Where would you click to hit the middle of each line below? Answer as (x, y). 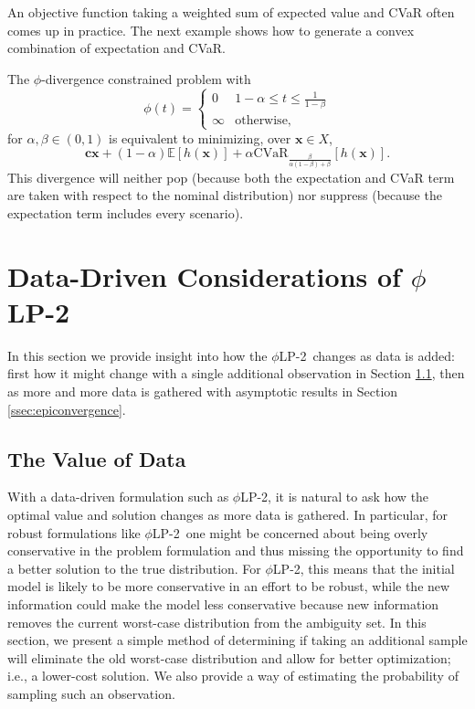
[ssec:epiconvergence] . (67, 409)
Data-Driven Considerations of (204, 275)
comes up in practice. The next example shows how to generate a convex (211, 30)
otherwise (261, 120)
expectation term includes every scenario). (126, 212)
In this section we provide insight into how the (137, 355)
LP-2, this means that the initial (364, 568)
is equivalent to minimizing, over (200, 138)
